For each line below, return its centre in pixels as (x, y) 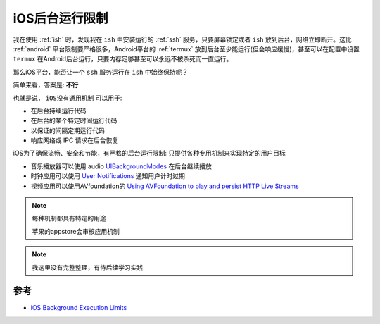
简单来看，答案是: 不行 (46, 85)
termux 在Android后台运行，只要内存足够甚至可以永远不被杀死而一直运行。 (123, 59)
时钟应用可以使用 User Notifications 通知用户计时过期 (108, 176)
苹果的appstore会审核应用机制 (76, 231)
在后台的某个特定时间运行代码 (74, 120)
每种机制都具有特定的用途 (69, 218)
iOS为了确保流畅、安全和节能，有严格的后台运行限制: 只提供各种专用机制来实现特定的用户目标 (150, 153)
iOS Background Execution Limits (79, 308)
